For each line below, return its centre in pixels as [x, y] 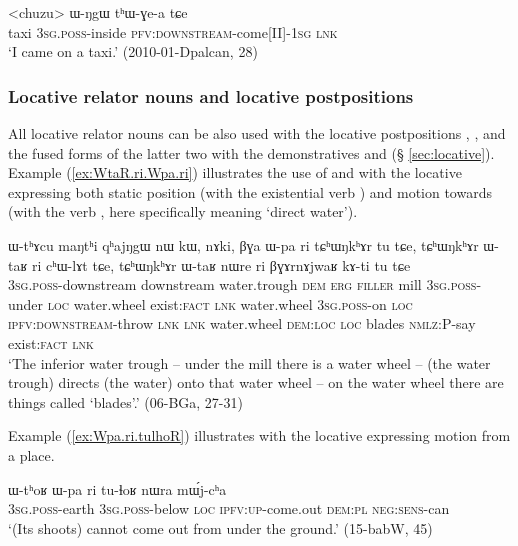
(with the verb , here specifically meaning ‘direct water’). [183, 211]
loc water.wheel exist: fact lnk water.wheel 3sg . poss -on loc [230, 303]
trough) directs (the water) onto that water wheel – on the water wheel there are [256, 382]
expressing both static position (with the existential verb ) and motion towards [250, 191]
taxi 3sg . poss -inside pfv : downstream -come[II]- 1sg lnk [173, 31]
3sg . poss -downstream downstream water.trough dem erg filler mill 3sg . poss [242, 284]
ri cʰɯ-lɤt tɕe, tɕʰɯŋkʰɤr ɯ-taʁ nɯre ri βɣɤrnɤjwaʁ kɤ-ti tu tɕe [221, 264]
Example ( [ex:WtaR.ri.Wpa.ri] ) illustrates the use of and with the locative [235, 172]
